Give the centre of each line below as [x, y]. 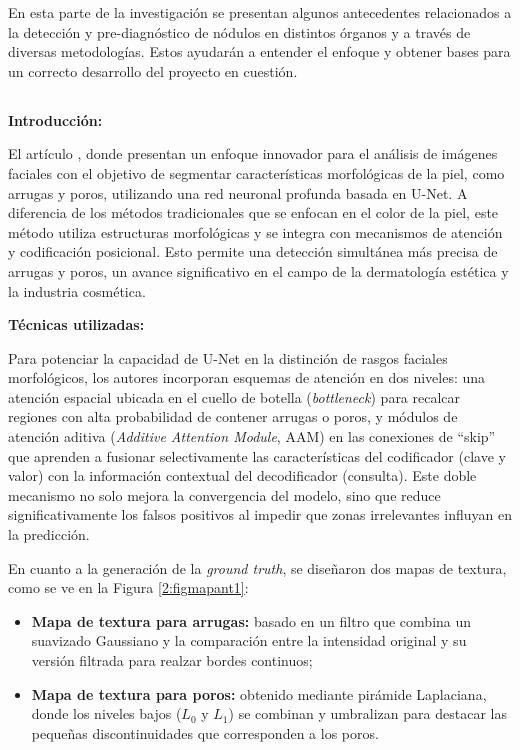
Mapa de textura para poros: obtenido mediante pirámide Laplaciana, [259, 693]
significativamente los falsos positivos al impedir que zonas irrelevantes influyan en [260, 514]
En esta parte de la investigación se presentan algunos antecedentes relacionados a [260, 12]
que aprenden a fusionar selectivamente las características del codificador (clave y [257, 455]
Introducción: [55, 119]
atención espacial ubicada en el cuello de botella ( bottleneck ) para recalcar [234, 396]
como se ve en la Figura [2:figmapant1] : [128, 587]
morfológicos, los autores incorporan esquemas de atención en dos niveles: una [247, 377]
